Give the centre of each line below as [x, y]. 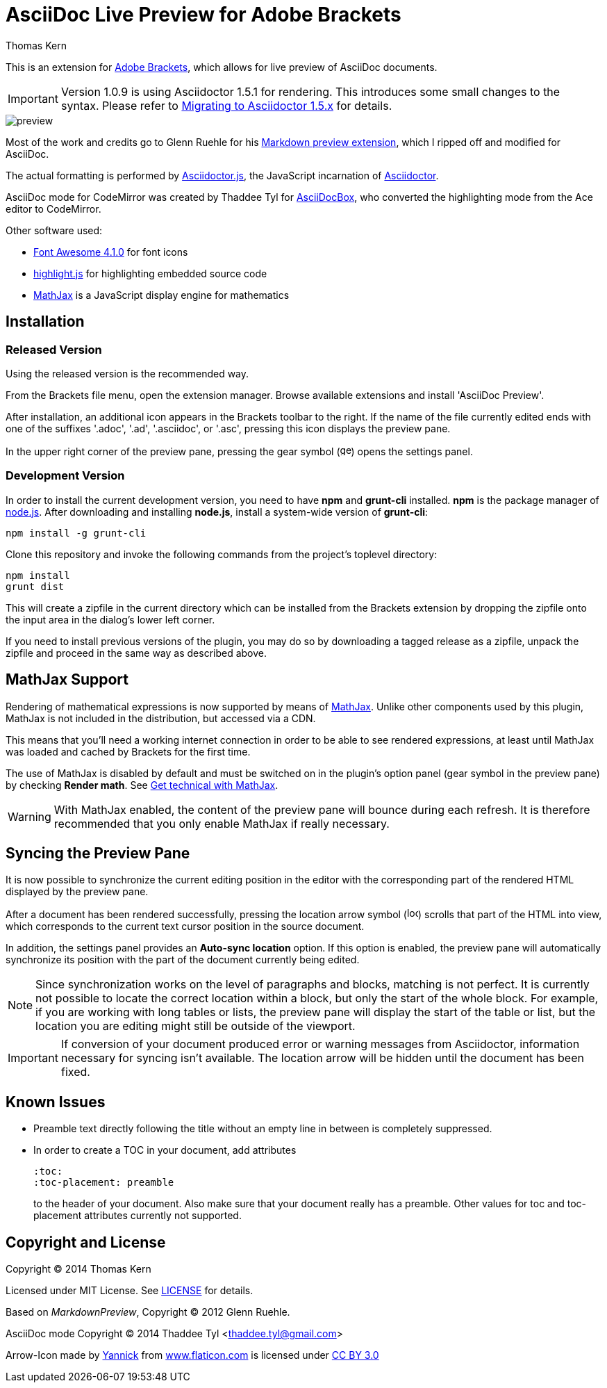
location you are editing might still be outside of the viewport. [196, 1026]
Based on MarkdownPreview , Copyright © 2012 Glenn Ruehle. [148, 1312]
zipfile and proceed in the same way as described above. [136, 653]
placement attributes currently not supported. [138, 1216]
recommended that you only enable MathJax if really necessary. [222, 823]
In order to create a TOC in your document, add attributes [165, 1150]
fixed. [75, 1072]
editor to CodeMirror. [53, 209]
